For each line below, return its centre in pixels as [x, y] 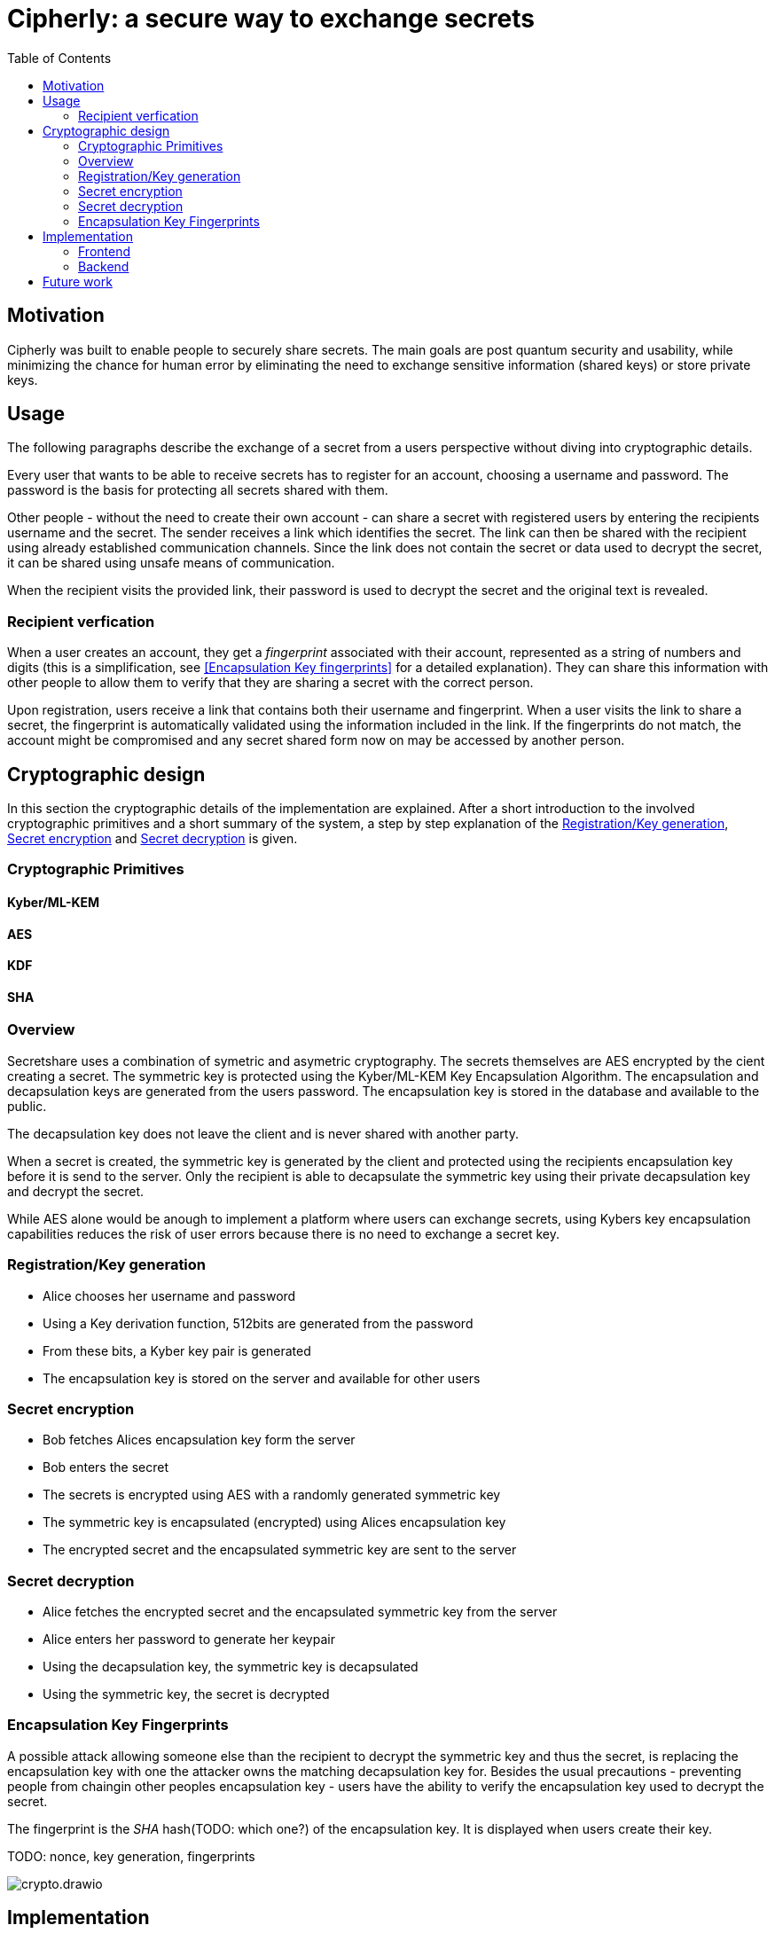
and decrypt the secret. [76, 1191]
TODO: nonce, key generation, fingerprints [131, 1856]
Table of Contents [59, 58]
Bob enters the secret [106, 1467]
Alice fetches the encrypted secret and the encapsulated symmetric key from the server [300, 1612]
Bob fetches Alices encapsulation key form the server [199, 1440]
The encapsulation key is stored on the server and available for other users [262, 1378]
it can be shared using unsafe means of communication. [171, 563]
